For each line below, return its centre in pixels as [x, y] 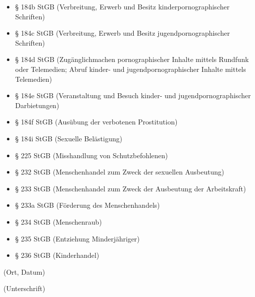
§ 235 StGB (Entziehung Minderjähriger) [77, 238]
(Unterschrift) [25, 288]
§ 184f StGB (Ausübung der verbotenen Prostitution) [96, 122]
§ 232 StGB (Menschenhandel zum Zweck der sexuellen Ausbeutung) [120, 172]
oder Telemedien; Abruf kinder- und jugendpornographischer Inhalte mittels [130, 69]
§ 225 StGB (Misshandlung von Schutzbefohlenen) [92, 155]
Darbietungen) [37, 105]
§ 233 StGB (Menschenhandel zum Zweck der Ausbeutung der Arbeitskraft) [130, 188]
